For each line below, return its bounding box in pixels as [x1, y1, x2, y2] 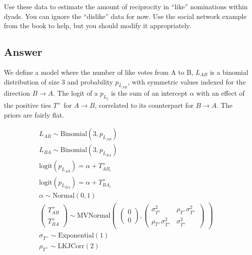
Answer [4, 44, 43, 59]
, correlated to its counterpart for [95, 100, 194, 110]
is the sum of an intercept [111, 87, 187, 98]
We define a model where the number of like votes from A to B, [4, 67, 194, 77]
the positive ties [4, 100, 51, 110]
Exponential [58, 232, 94, 239]
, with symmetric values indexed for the [127, 76, 246, 86]
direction [4, 87, 30, 98]
